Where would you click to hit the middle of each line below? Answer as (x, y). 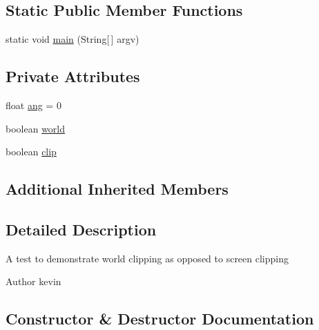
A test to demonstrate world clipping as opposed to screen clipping (147, 258)
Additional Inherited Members (117, 189)
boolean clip (31, 152)
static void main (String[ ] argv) (72, 39)
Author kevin (33, 281)
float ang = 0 (33, 105)
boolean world (36, 128)
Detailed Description (81, 229)
